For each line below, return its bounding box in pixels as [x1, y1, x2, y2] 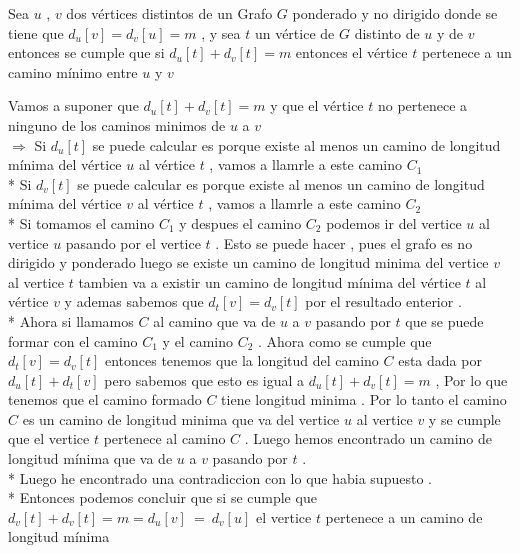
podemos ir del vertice [326, 212, 462, 233]
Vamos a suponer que [8, 95, 139, 116]
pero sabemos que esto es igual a [104, 369, 305, 390]
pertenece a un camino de [325, 506, 483, 527]
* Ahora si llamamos [8, 310, 134, 331]
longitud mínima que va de [8, 448, 173, 469]
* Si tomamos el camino [8, 212, 155, 233]
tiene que [8, 22, 64, 43]
